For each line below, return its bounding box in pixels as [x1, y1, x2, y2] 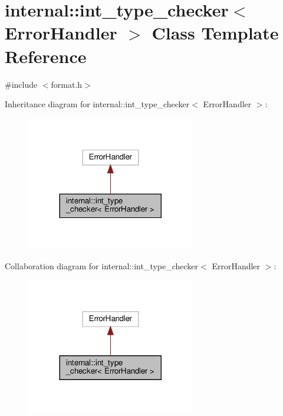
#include [5, 78, 38, 90]
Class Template [152, 21, 279, 45]
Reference [5, 44, 87, 68]
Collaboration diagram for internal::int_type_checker [5, 259, 199, 272]
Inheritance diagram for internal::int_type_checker [5, 98, 190, 110]
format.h [51, 78, 83, 90]
